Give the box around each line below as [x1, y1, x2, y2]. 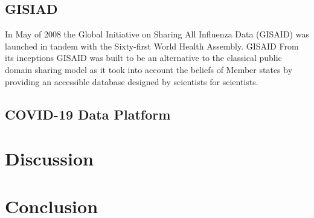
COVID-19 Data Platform [5, 104, 171, 123]
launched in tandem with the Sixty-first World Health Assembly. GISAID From [5, 39, 299, 52]
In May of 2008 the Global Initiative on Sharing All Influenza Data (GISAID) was [5, 28, 309, 40]
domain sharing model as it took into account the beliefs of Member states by [5, 63, 293, 75]
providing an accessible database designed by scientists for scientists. [5, 75, 258, 88]
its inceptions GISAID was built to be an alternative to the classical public [5, 51, 282, 64]
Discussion [5, 146, 94, 171]
